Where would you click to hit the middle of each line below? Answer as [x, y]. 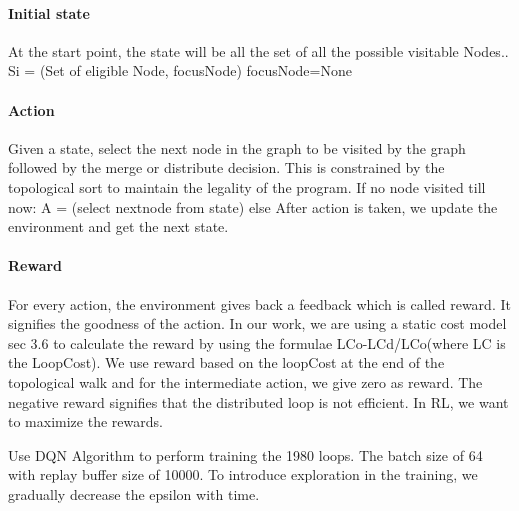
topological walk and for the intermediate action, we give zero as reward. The [245, 381]
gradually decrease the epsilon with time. [134, 493]
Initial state [49, 12]
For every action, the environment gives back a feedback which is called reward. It [259, 303]
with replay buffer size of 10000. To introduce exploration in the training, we [243, 474]
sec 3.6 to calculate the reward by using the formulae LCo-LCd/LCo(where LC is [257, 342]
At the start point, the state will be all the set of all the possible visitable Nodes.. [258, 50]
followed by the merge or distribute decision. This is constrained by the [226, 167]
